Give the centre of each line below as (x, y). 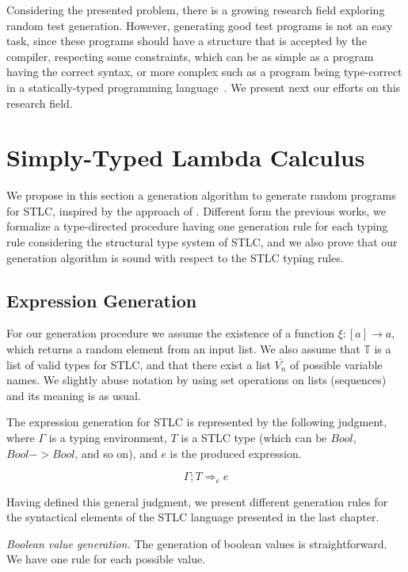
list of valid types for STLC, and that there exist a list (139, 364)
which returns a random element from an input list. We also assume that (183, 349)
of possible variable (336, 364)
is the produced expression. (236, 453)
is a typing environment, (108, 438)
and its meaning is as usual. (74, 395)
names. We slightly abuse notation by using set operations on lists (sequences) (196, 380)
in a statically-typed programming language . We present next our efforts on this (204, 87)
